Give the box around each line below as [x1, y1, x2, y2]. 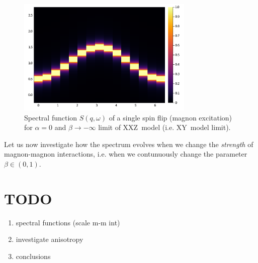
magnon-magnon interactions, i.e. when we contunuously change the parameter [4, 149, 247, 159]
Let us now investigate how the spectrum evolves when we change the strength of [4, 139, 253, 149]
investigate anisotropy [16, 234, 83, 244]
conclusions [16, 250, 51, 261]
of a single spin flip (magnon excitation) [109, 112, 232, 122]
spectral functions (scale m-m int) [16, 217, 120, 227]
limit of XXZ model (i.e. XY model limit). [98, 122, 231, 133]
